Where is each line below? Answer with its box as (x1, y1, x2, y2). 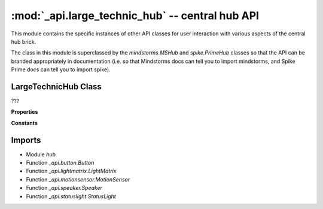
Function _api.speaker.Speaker (26, 184, 103, 192)
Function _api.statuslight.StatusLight (26, 192, 116, 200)
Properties (11, 108, 38, 116)
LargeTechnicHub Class (11, 81, 102, 92)
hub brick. (11, 38, 36, 45)
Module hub (26, 150, 56, 158)
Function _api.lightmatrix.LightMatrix (26, 168, 117, 175)
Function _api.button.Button (26, 159, 95, 166)
